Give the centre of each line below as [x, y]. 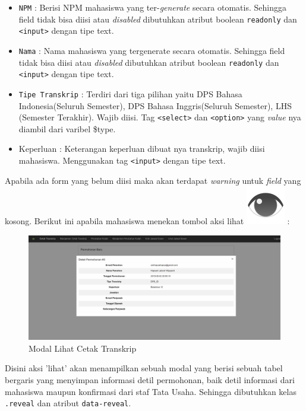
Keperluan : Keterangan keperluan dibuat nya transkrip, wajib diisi [142, 149]
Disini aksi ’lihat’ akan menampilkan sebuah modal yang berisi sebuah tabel [144, 368]
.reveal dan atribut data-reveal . [68, 403]
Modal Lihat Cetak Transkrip [83, 348]
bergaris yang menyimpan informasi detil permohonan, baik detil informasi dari [150, 380]
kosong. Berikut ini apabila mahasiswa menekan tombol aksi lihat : [147, 221]
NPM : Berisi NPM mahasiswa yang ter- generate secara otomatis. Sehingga [152, 7]
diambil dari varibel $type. [67, 128]
